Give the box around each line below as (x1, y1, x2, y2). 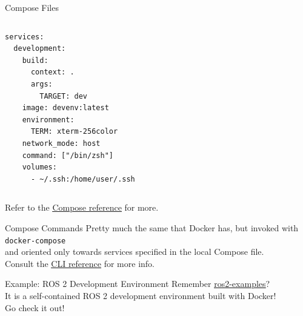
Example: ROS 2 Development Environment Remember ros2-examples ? (5, 277, 270, 290)
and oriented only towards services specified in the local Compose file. (5, 245, 264, 258)
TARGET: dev (39, 91, 88, 100)
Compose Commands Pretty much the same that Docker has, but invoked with (5, 221, 299, 234)
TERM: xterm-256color (30, 127, 118, 136)
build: (22, 56, 48, 65)
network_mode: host (22, 139, 101, 148)
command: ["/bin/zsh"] (22, 151, 113, 160)
